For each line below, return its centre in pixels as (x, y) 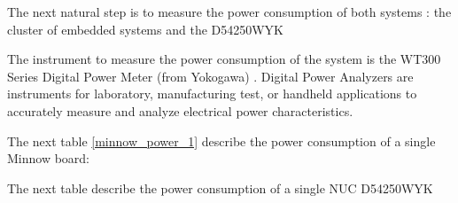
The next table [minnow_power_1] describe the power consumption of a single (221, 141)
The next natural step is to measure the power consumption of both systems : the (229, 12)
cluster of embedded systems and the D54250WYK (146, 29)
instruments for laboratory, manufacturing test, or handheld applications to (212, 94)
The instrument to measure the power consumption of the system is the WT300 (224, 59)
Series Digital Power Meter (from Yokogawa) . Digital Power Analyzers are (210, 76)
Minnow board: (49, 158)
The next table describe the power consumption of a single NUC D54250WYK (220, 187)
